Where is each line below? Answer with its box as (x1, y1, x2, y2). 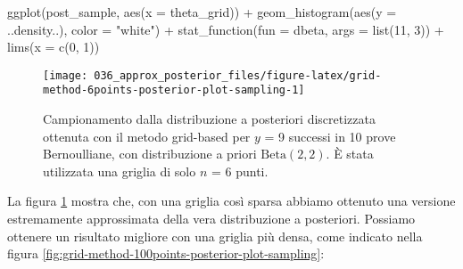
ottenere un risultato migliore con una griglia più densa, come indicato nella (7, 226, 423, 245)
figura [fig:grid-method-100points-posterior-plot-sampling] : (7, 244, 325, 263)
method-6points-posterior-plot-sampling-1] (43, 84, 305, 97)
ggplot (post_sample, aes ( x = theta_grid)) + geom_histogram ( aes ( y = (7, 3, 397, 20)
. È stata (326, 144, 374, 163)
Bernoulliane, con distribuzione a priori (43, 144, 257, 163)
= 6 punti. (211, 161, 269, 180)
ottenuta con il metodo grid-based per (43, 126, 251, 145)
